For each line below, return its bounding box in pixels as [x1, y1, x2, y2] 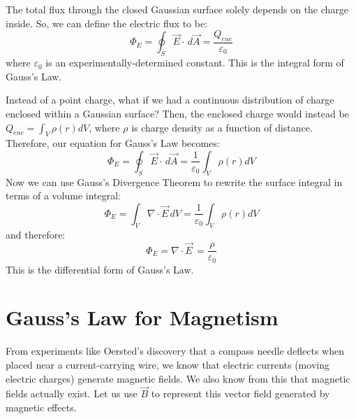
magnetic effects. [6, 399, 77, 414]
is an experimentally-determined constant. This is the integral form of [45, 55, 344, 70]
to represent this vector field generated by [151, 386, 330, 401]
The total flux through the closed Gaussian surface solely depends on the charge [6, 2, 349, 16]
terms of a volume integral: [6, 188, 121, 203]
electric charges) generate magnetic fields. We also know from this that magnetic [6, 371, 350, 385]
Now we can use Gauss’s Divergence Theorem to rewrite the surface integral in [6, 174, 343, 189]
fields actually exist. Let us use [6, 386, 138, 401]
